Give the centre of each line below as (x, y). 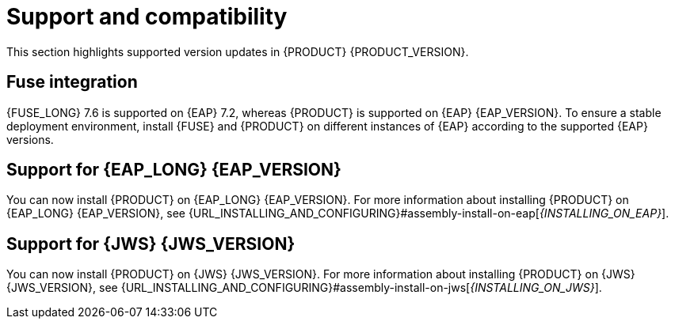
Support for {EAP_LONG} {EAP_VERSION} (174, 170)
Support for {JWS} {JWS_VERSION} (151, 244)
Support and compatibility (147, 17)
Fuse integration (72, 82)
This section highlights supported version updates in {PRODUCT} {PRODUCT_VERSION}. (238, 51)
